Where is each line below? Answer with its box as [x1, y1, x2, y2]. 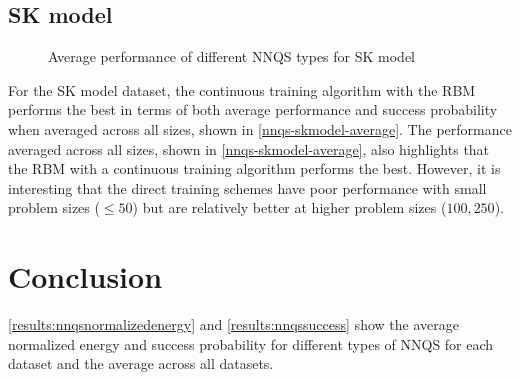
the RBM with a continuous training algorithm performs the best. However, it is [8, 158, 501, 179]
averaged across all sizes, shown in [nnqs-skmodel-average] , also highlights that [8, 138, 490, 159]
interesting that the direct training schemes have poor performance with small [8, 177, 487, 198]
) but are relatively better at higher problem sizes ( [132, 197, 447, 218]
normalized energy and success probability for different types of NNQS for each [8, 333, 494, 354]
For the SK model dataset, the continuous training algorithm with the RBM [8, 79, 476, 100]
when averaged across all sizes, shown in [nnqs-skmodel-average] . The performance [8, 118, 512, 139]
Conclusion [8, 256, 163, 297]
